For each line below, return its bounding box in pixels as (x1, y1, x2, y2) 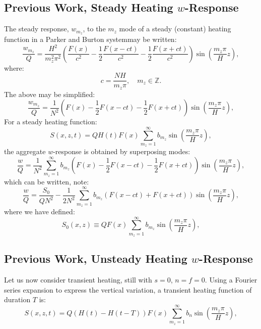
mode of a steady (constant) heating (119, 23, 231, 34)
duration (4, 294, 31, 305)
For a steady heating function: (4, 116, 97, 127)
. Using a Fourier (205, 274, 257, 285)
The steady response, (4, 23, 69, 34)
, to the (83, 23, 106, 34)
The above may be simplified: (4, 88, 95, 99)
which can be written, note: (4, 176, 89, 186)
